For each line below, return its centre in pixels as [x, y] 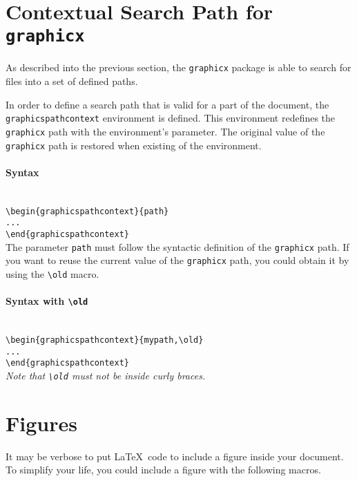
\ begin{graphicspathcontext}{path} [87, 211]
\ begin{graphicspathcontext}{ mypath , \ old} [105, 340]
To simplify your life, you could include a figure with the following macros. [163, 470]
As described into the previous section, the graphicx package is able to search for [178, 67]
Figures [41, 423]
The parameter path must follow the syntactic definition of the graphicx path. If [177, 246]
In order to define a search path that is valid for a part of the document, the [167, 104]
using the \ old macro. [52, 273]
